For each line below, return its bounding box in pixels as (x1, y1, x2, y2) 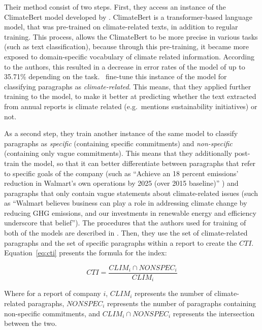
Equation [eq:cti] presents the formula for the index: (4, 247, 167, 258)
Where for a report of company (4, 288, 101, 299)
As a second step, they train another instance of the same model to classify (4, 128, 238, 139)
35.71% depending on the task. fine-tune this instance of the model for (4, 71, 227, 82)
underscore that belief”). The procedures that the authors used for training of (4, 217, 246, 228)
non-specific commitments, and (4, 308, 101, 318)
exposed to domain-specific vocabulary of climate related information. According (4, 51, 255, 61)
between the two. (4, 318, 57, 328)
